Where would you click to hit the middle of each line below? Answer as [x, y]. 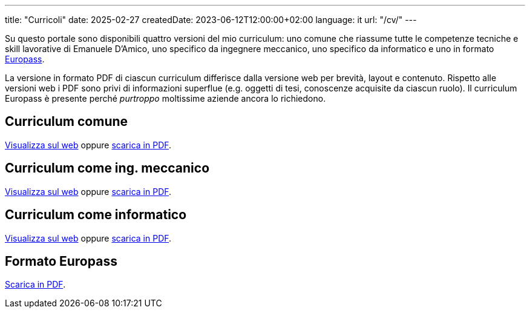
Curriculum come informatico [96, 215]
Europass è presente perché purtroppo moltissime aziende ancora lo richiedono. [165, 98]
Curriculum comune [67, 122]
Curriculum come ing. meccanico [107, 168]
